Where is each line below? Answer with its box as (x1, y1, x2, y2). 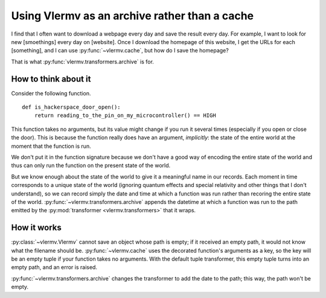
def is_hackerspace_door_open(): (22, 104, 121, 111)
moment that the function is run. (11, 142, 91, 150)
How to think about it (11, 74, 91, 84)
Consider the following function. (11, 89, 91, 97)
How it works (11, 223, 62, 233)
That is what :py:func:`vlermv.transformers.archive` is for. (11, 58, 154, 65)
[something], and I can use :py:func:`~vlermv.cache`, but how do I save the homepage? (11, 47, 229, 54)
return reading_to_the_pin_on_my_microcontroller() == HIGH (34, 112, 217, 119)
